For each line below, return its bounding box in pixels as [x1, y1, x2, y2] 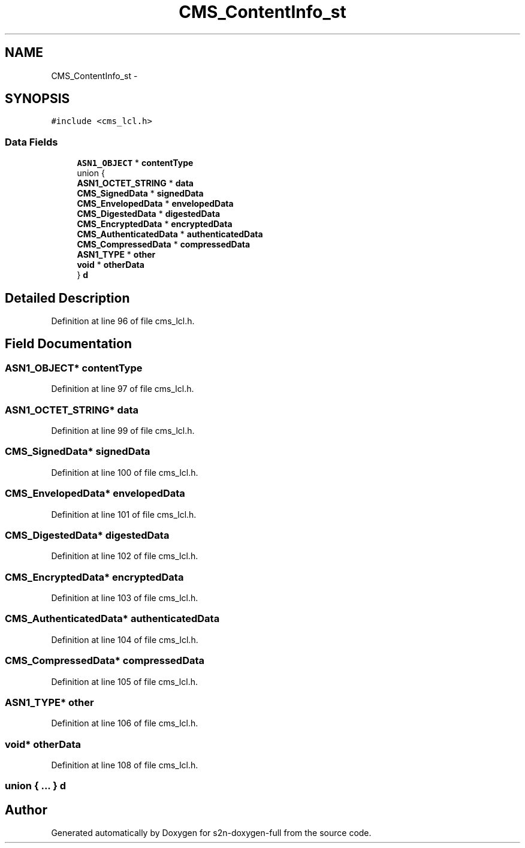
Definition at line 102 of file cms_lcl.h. [51, 551, 198, 562]
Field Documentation [5, 336, 132, 352]
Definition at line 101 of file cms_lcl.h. [51, 509, 197, 520]
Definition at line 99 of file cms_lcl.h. [51, 425, 195, 436]
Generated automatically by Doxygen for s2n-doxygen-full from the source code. [51, 828, 372, 838]
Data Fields [5, 135, 58, 148]
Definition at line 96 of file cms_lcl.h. [51, 316, 195, 327]
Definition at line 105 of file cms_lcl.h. [51, 676, 198, 687]
